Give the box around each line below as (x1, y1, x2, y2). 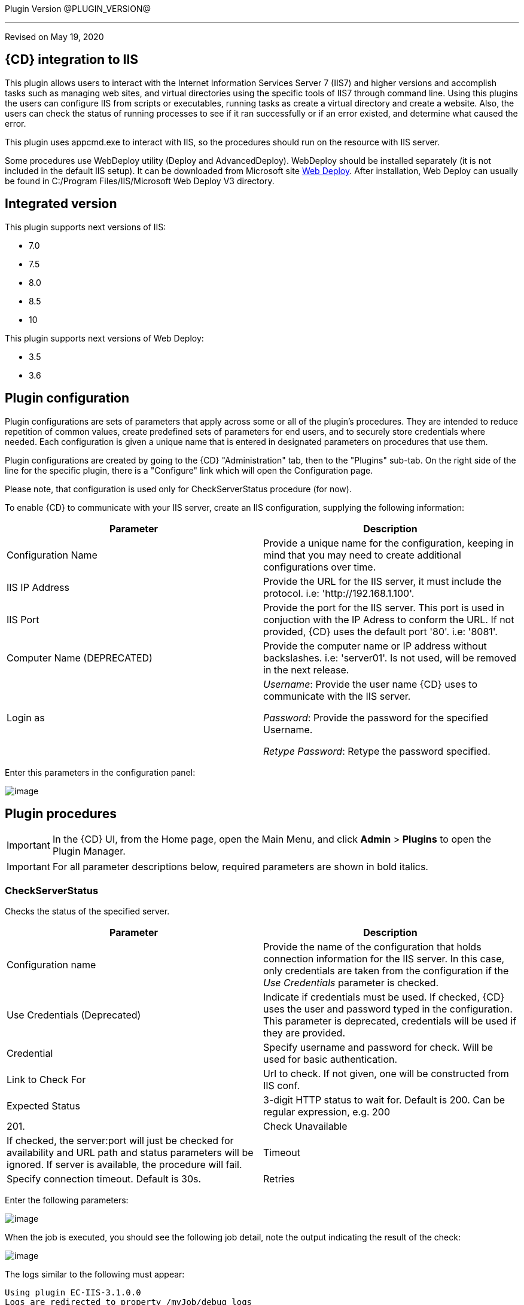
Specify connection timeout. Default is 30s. (7, 1173, 202, 1185)
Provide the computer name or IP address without (263, 639, 487, 652)
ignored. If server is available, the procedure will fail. (7, 1158, 242, 1171)
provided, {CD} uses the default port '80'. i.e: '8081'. (263, 625, 498, 638)
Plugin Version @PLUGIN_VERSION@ (5, 4, 151, 14)
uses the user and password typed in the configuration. (263, 1003, 513, 1016)
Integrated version (5, 196, 117, 212)
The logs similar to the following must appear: (5, 1269, 185, 1280)
